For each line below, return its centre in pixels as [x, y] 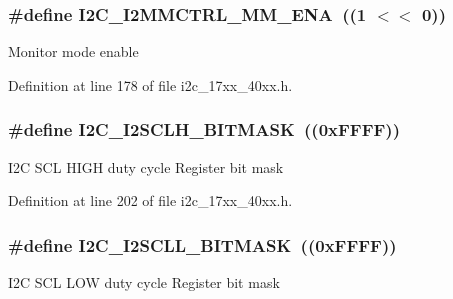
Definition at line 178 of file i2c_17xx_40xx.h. [150, 84]
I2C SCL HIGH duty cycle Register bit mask [146, 166]
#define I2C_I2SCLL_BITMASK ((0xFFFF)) [202, 244]
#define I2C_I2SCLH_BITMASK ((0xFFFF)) [204, 129]
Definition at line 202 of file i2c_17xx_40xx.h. [150, 200]
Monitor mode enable [73, 51]
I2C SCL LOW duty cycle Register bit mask [144, 282]
